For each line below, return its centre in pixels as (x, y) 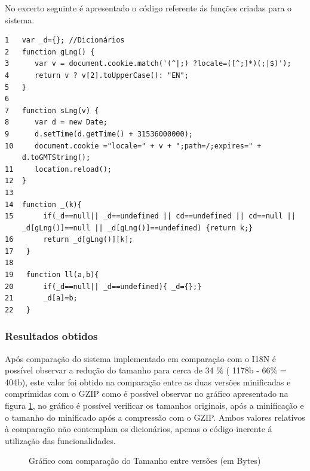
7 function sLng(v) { (52, 110)
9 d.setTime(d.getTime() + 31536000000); (99, 134)
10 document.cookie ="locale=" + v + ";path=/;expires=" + (133, 146)
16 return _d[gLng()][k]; (69, 240)
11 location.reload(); (58, 169)
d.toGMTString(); (56, 158)
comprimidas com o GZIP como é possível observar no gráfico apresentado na (147, 393)
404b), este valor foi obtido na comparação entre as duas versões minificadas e (148, 382)
